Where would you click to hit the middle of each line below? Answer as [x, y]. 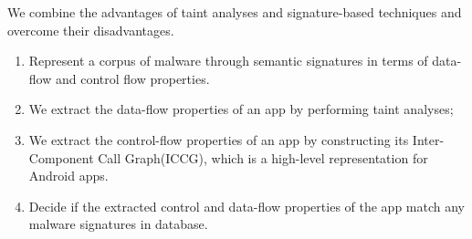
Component [61, 157]
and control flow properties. [132, 78]
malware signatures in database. [118, 224]
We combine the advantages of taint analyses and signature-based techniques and [235, 12]
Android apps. [68, 176]
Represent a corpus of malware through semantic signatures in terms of [228, 61]
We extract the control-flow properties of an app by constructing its [219, 139]
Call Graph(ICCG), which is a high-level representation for [263, 157]
